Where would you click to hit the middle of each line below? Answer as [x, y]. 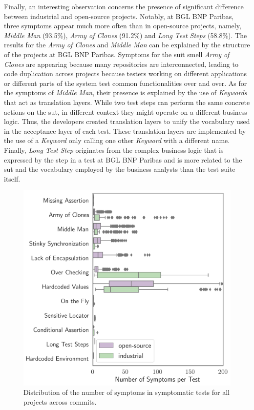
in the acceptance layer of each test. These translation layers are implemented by [125, 131]
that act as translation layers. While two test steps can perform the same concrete [127, 102]
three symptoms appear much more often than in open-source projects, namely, [123, 26]
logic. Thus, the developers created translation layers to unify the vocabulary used [127, 121]
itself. [12, 178]
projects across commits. [60, 402]
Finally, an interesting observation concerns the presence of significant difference [124, 6]
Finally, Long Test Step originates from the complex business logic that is [114, 150]
